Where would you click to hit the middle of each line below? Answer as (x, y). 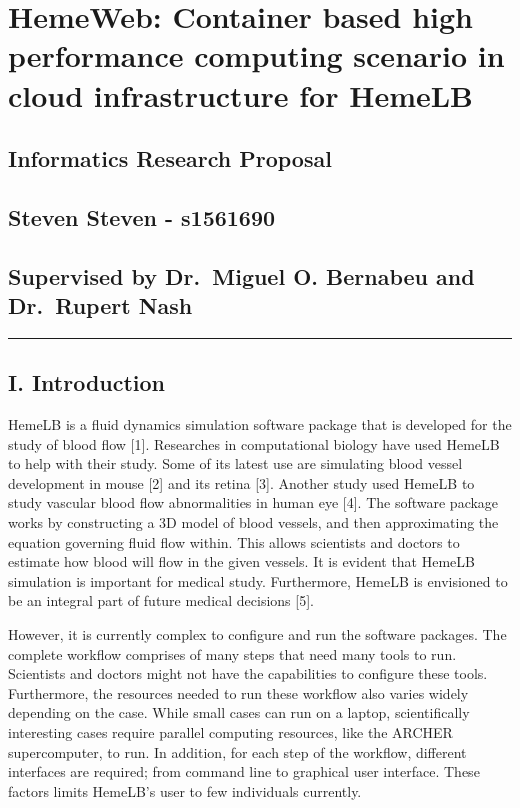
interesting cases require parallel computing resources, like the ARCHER (230, 732)
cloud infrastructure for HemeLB (241, 94)
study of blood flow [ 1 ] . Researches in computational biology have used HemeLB (254, 443)
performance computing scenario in (256, 55)
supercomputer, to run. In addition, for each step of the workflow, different (237, 751)
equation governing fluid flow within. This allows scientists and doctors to (234, 541)
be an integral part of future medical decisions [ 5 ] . (161, 600)
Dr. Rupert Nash (100, 305)
